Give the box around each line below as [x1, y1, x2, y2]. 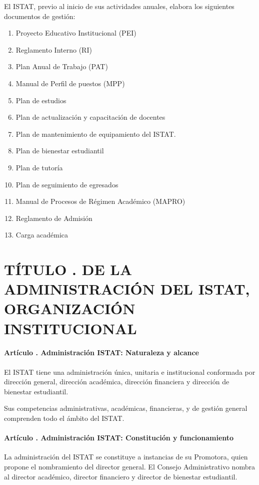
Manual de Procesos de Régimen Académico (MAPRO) [15, 196, 185, 206]
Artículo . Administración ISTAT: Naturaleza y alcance [4, 347, 199, 358]
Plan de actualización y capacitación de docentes [15, 112, 165, 122]
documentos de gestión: [4, 11, 75, 21]
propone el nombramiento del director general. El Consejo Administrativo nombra [4, 461, 255, 471]
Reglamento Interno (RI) [15, 44, 92, 55]
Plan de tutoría [15, 162, 63, 172]
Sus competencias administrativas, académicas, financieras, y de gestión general [4, 403, 247, 413]
